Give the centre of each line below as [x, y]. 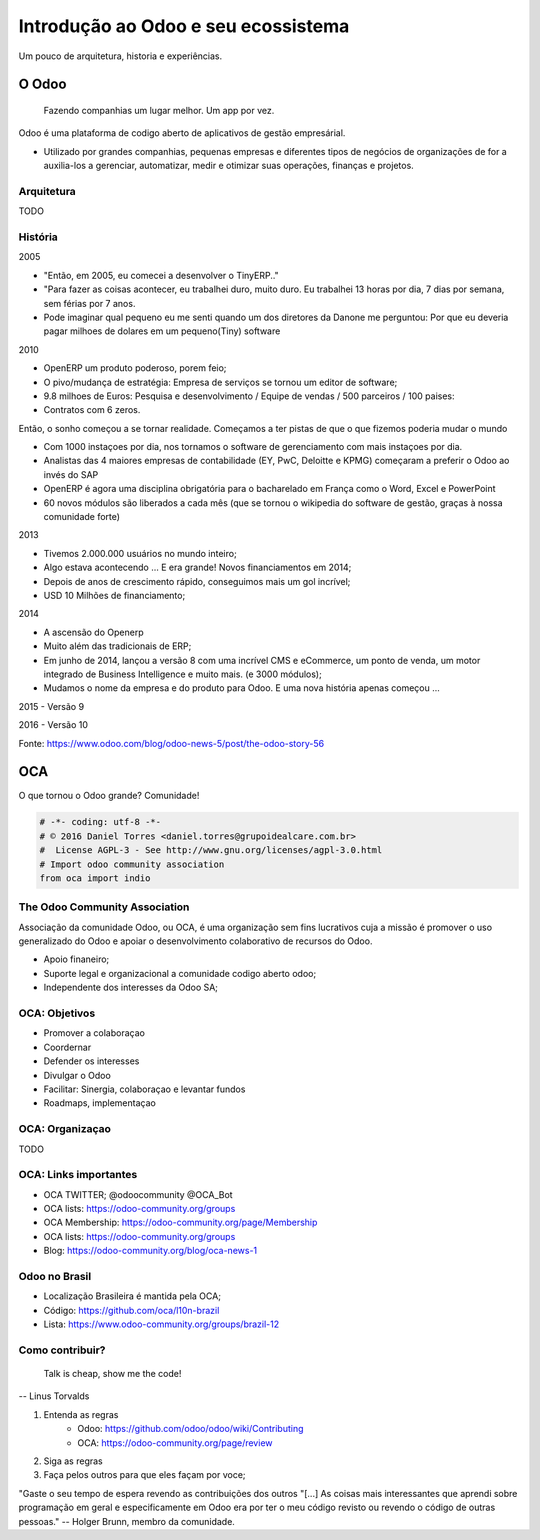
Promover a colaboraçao [94, 1033]
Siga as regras [73, 1461]
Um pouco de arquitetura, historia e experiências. [120, 56]
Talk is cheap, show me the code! [112, 1374]
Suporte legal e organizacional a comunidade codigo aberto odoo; [180, 973]
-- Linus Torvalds [54, 1396]
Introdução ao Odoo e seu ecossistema [184, 26]
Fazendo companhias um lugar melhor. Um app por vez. [159, 110]
